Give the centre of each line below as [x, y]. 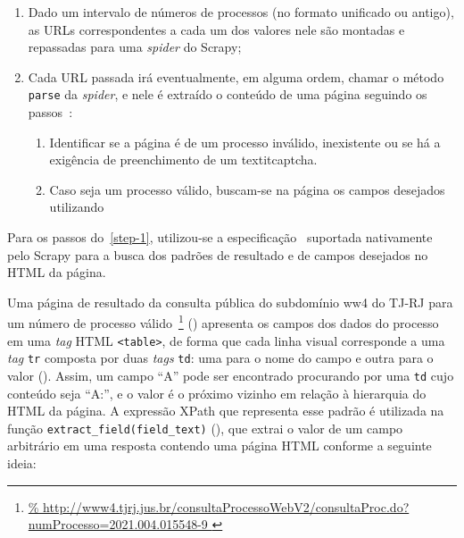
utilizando [77, 207]
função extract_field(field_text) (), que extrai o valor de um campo [205, 428]
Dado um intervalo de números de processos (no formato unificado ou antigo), [241, 12]
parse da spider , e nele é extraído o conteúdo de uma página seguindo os [228, 94]
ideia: [22, 463]
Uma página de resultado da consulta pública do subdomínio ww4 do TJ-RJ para [230, 302]
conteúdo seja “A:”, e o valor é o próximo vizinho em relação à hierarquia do [217, 393]
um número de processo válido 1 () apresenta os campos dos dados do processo [223, 322]
